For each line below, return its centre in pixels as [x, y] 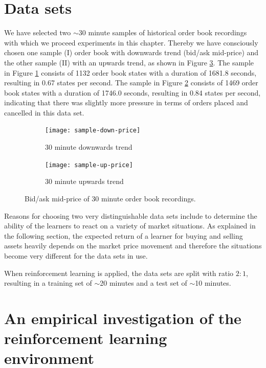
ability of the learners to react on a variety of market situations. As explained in [130, 226]
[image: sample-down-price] [93, 131]
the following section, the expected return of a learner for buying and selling [124, 235]
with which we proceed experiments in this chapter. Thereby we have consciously [131, 42]
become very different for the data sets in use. [76, 255]
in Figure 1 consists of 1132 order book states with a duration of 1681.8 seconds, [130, 72]
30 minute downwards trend [89, 147]
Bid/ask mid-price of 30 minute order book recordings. [110, 198]
